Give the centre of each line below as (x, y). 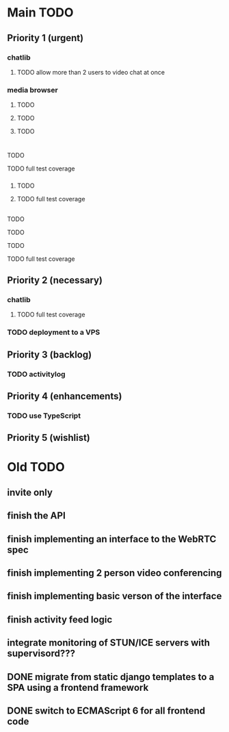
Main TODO (40, 13)
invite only (30, 492)
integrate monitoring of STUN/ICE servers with (109, 643)
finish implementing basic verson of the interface (114, 596)
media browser (32, 90)
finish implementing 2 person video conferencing (114, 573)
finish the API (37, 516)
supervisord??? (41, 654)
